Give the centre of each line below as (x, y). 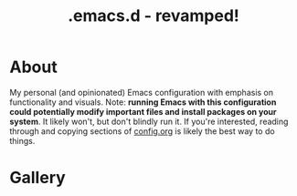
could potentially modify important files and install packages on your (143, 111)
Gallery (37, 178)
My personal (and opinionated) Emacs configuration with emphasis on (142, 92)
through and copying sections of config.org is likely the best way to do (143, 131)
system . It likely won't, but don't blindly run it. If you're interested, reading (149, 121)
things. (22, 140)
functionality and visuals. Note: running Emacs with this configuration (143, 102)
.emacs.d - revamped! (153, 16)
